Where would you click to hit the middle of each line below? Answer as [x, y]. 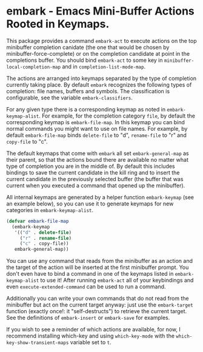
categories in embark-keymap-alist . [50, 210]
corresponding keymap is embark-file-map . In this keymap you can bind [95, 122]
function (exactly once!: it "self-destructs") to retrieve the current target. [97, 311]
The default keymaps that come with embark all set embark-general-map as [98, 153]
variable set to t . [91, 342]
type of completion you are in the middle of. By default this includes [91, 166]
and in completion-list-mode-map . [104, 66]
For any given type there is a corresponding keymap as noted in [86, 109]
